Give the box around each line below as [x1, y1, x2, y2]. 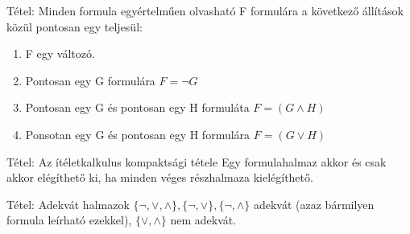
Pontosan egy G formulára [25, 72, 155, 88]
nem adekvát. [170, 211, 237, 228]
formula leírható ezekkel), [6, 211, 132, 228]
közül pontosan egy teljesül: [6, 18, 143, 35]
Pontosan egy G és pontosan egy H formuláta [25, 99, 250, 116]
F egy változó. [25, 45, 95, 62]
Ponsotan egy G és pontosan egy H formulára [25, 125, 251, 142]
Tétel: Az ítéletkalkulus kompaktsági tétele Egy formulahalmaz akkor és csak [6, 153, 387, 170]
